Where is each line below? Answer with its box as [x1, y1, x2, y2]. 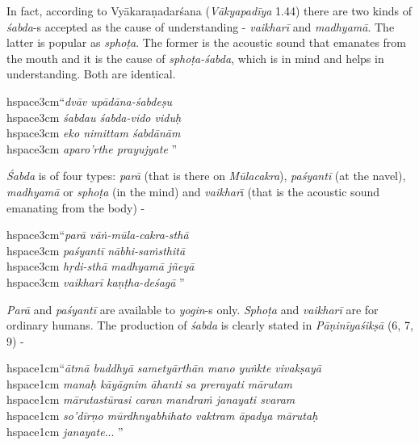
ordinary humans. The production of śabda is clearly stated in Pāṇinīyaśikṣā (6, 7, [6, 317, 413, 334]
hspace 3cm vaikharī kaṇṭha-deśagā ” [6, 273, 185, 290]
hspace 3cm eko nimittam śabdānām [6, 124, 181, 141]
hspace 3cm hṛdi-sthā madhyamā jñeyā [6, 258, 195, 275]
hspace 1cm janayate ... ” [6, 422, 124, 439]
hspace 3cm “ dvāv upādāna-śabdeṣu [6, 92, 173, 109]
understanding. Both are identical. [6, 65, 176, 82]
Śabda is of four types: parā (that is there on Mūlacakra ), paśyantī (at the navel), [6, 167, 406, 184]
